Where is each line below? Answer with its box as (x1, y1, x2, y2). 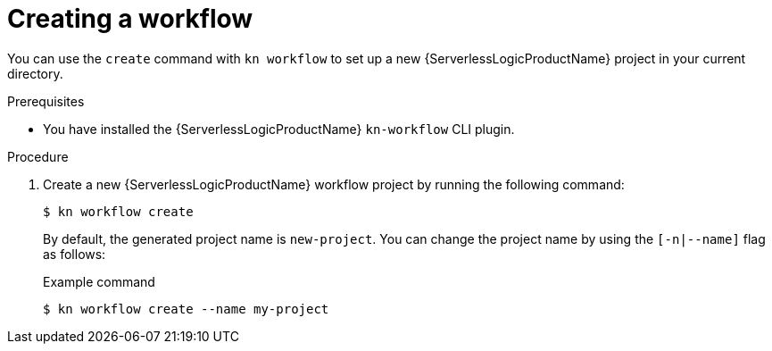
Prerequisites (7, 93, 85, 109)
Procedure (7, 148, 69, 164)
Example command (43, 273, 155, 289)
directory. (7, 65, 63, 81)
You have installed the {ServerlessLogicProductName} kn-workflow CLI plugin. (43, 121, 515, 137)
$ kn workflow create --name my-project (43, 301, 329, 316)
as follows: (43, 246, 106, 262)
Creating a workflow (7, 4, 253, 34)
